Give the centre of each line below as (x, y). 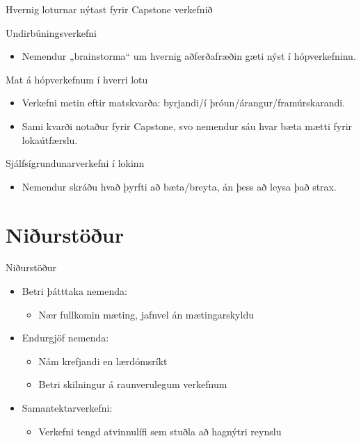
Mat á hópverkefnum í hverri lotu (77, 79)
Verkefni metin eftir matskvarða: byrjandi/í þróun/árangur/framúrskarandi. (184, 103)
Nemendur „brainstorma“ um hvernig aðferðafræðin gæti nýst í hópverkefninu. (189, 56)
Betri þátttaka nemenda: (74, 291)
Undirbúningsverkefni (51, 32)
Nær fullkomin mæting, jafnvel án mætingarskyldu (146, 314)
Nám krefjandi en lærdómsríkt (103, 361)
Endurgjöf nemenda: (65, 338)
